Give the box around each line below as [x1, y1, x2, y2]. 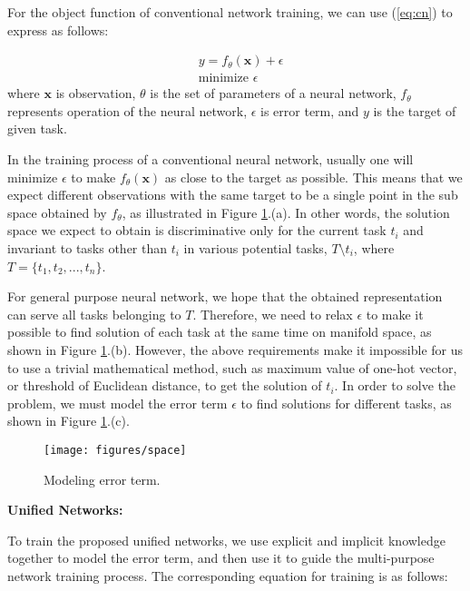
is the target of [373, 101, 456, 120]
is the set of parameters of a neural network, [150, 84, 397, 103]
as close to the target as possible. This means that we [164, 167, 463, 186]
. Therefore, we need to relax [192, 304, 353, 323]
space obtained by [7, 202, 107, 222]
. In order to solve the [334, 376, 456, 395]
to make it [366, 304, 424, 323]
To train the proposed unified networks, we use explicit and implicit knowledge [7, 530, 446, 549]
